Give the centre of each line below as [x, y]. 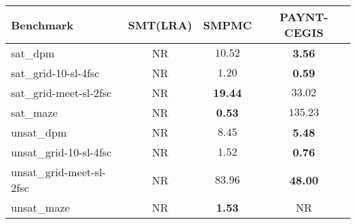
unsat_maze [40, 207]
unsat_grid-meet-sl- [59, 172]
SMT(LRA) [160, 25]
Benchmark [42, 25]
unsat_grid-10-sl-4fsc [61, 152]
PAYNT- [304, 17]
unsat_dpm [39, 132]
